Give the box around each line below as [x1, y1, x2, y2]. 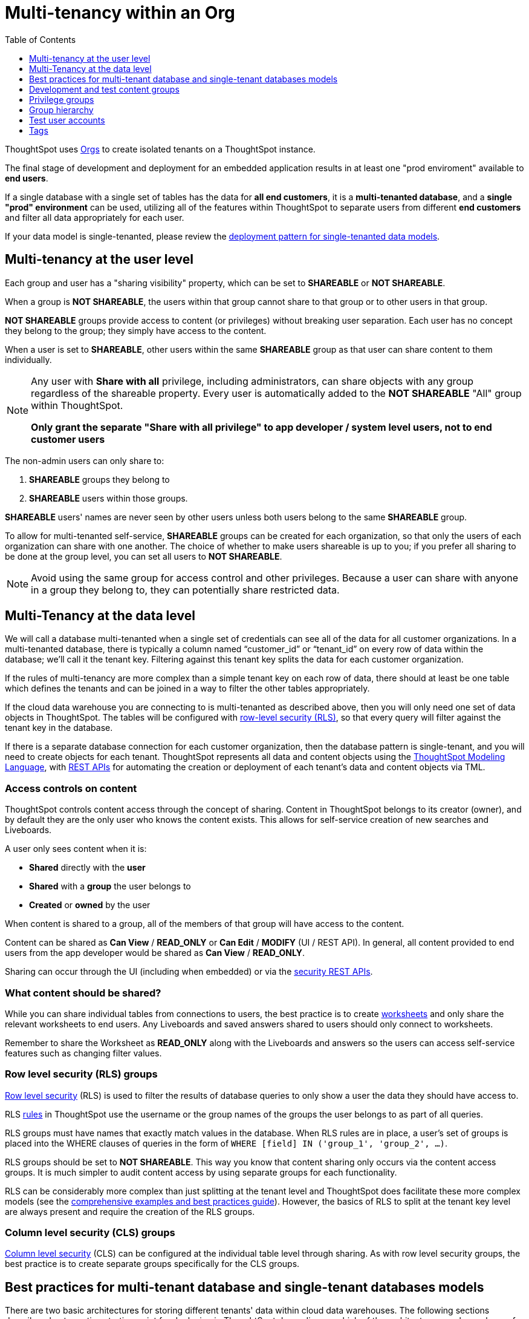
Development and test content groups [29, 83, 180, 94]
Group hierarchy [29, 104, 94, 115]
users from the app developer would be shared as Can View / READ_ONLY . [5, 948, 305, 958]
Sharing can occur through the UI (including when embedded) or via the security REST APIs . [5, 966, 373, 977]
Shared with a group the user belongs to [29, 881, 191, 892]
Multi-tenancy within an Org [5, 2, 235, 23]
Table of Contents [5, 34, 76, 45]
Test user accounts [29, 114, 105, 125]
